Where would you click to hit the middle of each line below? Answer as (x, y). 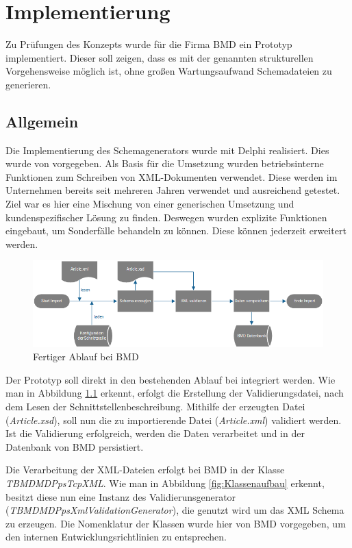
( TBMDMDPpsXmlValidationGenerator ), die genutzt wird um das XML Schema (175, 510)
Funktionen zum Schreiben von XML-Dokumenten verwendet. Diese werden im (172, 176)
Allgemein (42, 121)
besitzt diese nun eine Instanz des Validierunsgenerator (121, 496)
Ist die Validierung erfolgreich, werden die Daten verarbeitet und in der (155, 433)
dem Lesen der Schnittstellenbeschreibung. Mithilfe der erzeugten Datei (155, 406)
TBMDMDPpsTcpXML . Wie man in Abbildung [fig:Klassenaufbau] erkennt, (165, 483)
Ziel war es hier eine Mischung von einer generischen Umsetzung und (150, 204)
